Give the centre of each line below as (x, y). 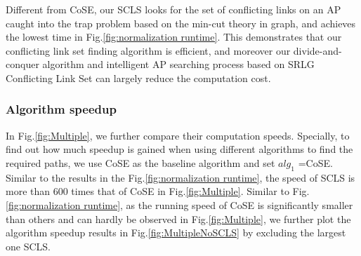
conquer (22, 64)
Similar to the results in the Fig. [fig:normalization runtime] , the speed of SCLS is (180, 177)
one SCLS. (28, 246)
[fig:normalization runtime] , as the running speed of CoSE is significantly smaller (179, 204)
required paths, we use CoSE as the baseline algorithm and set (140, 162)
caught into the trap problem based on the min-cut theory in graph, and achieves (181, 23)
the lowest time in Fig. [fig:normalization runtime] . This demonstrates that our (174, 37)
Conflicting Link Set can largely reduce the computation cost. (138, 78)
